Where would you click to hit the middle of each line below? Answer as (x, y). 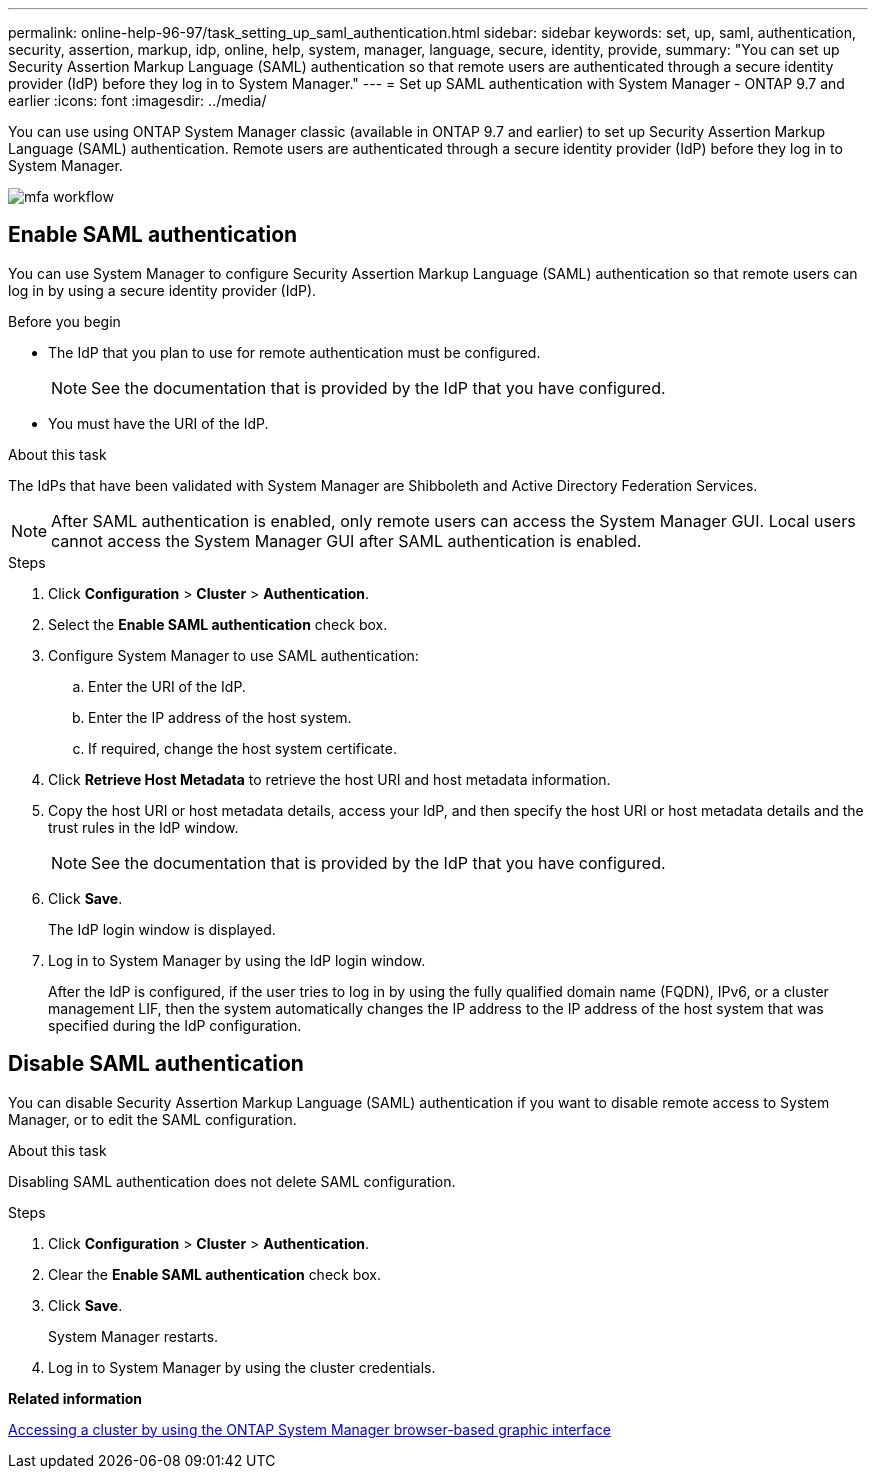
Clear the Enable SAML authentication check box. (215, 1274)
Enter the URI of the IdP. (167, 686)
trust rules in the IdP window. (143, 827)
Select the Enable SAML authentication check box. (218, 624)
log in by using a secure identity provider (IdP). (162, 290)
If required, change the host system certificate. (242, 748)
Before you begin (64, 321)
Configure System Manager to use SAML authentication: (233, 655)
